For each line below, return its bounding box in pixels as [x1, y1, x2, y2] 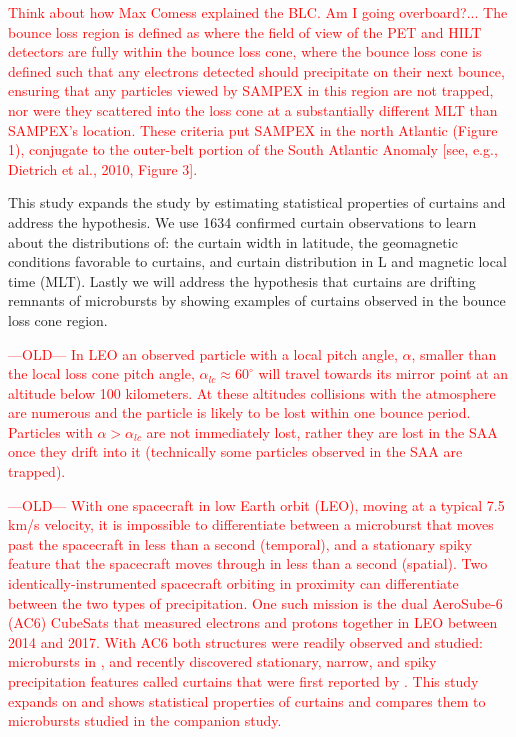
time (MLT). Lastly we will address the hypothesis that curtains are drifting [8, 270, 476, 291]
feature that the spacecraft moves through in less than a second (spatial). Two [8, 553, 488, 574]
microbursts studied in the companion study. [8, 710, 282, 731]
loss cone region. [8, 309, 108, 330]
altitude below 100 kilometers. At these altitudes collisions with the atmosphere [8, 382, 496, 403]
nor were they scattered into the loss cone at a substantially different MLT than [8, 99, 498, 120]
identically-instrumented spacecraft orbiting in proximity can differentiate [8, 573, 459, 594]
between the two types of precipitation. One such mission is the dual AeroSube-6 [8, 592, 503, 613]
